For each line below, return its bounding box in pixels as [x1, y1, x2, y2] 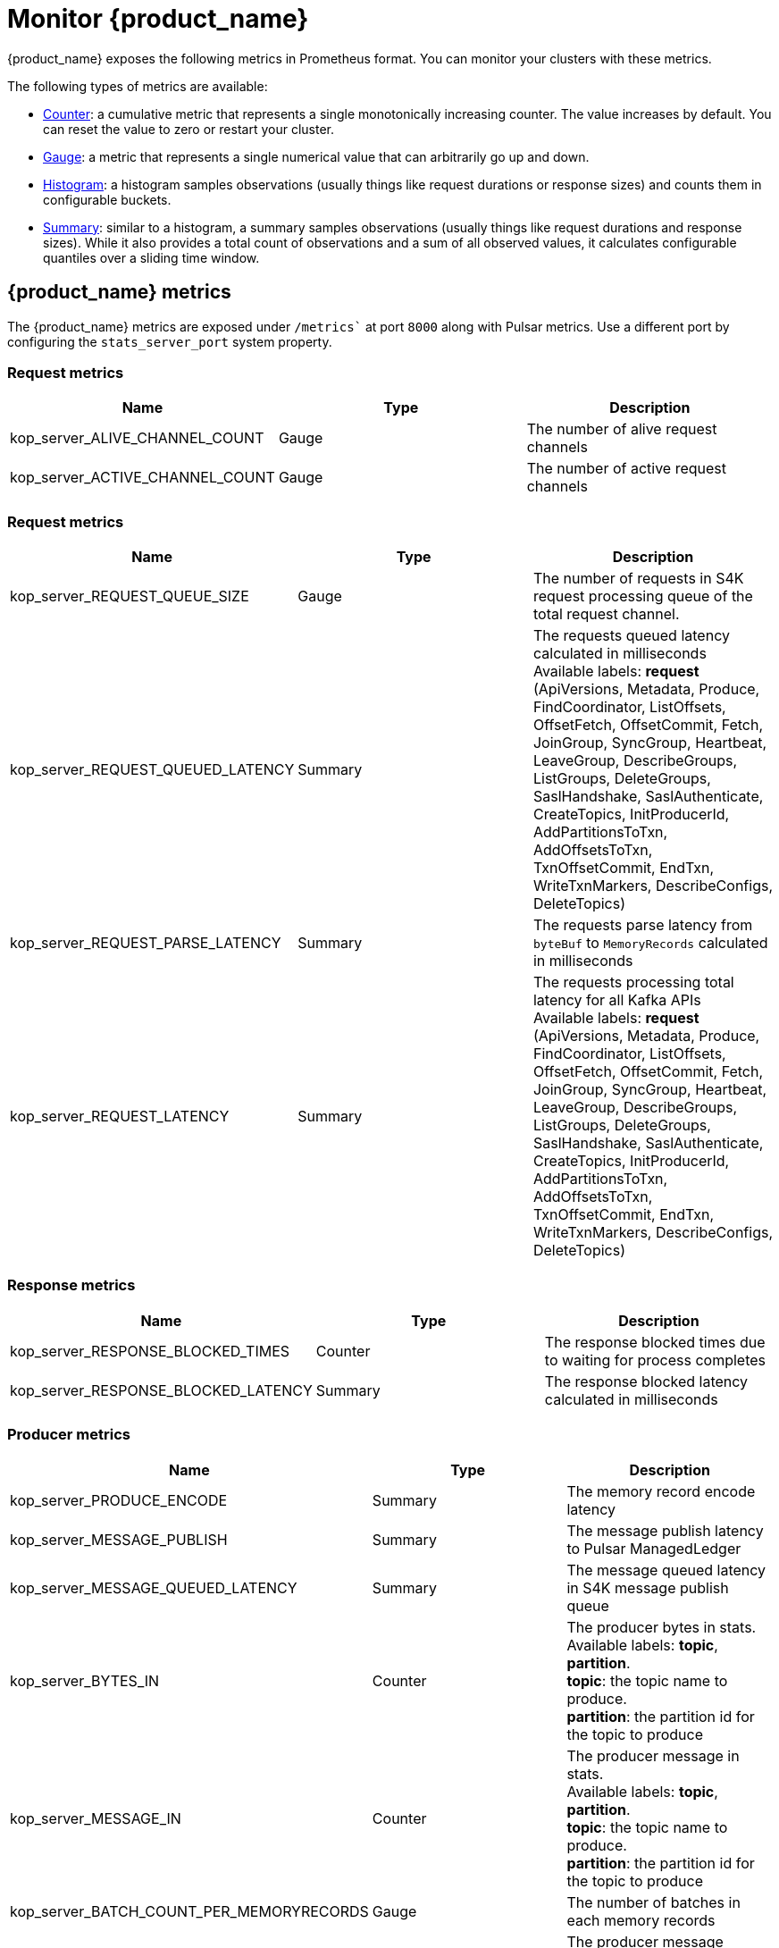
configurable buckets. [43, 191, 172, 207]
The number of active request [526, 459, 727, 478]
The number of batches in [566, 1893, 741, 1911]
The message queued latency [566, 1560, 766, 1579]
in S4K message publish [566, 1578, 729, 1597]
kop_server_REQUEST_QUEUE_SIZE [10, 587, 249, 606]
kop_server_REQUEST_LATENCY [10, 1107, 230, 1126]
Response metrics [7, 1276, 136, 1295]
